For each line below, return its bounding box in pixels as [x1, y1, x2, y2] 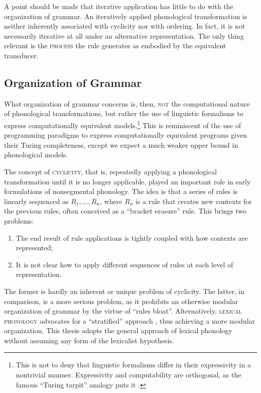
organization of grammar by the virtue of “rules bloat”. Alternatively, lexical [4, 306, 242, 316]
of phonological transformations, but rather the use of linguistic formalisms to [4, 108, 243, 119]
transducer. [4, 50, 39, 60]
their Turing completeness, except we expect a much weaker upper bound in [4, 139, 238, 150]
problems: [4, 215, 34, 226]
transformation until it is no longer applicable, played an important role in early [4, 176, 251, 186]
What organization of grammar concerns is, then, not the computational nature [4, 98, 250, 109]
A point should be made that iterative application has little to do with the [4, 1, 233, 11]
